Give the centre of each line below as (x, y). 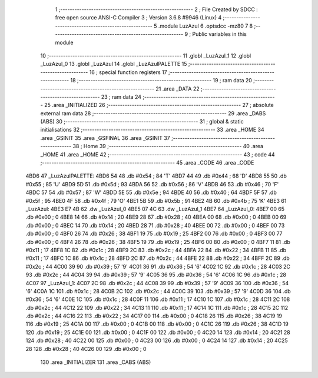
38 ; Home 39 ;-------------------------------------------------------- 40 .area (168, 146)
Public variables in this (219, 34)
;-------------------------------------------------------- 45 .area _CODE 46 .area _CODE (147, 163)
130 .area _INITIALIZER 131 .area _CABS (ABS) (96, 362)
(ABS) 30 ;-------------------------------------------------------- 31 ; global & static (142, 122)
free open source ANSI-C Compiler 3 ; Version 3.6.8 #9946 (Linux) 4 (138, 18)
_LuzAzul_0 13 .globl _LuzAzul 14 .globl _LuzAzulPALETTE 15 (114, 64)
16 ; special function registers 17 (128, 72)
